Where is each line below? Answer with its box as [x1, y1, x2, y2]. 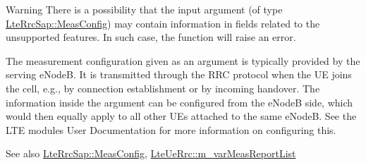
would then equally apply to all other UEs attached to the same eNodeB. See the [6, 109, 357, 123]
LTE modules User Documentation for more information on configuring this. [6, 122, 336, 137]
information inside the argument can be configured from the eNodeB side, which [6, 94, 353, 109]
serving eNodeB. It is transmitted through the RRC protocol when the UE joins [6, 67, 352, 82]
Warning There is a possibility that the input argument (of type [6, 2, 283, 16]
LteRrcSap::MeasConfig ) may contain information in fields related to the [6, 16, 320, 30]
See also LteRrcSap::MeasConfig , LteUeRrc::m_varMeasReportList [6, 146, 296, 161]
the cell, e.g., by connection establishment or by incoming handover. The [6, 80, 320, 95]
